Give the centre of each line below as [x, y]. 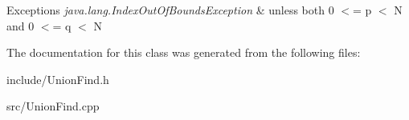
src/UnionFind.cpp [53, 106]
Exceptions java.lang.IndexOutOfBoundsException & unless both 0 [170, 10]
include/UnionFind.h [58, 79]
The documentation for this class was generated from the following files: [184, 52]
